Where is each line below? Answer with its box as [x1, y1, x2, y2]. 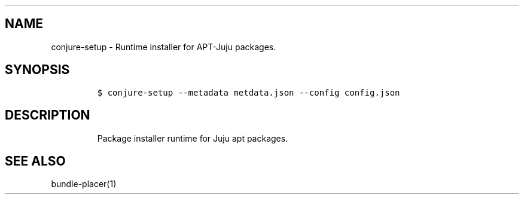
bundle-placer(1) [51, 179, 117, 189]
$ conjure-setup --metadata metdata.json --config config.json [97, 87, 400, 97]
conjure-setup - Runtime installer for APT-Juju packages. [51, 41, 276, 52]
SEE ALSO [5, 153, 66, 169]
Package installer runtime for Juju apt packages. [97, 133, 288, 143]
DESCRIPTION [5, 108, 90, 123]
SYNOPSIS [5, 62, 70, 78]
